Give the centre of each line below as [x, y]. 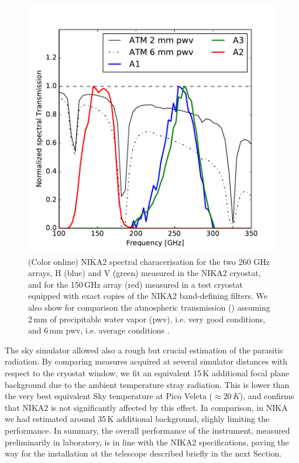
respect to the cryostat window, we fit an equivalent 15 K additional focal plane [147, 372]
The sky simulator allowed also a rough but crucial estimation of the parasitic [144, 350]
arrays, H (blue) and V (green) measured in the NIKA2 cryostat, [145, 273]
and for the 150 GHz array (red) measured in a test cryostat [135, 284]
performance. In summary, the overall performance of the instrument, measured [147, 430]
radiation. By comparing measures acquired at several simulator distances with [146, 361]
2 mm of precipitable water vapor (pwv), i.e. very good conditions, [147, 319]
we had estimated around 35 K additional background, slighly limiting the [137, 419]
